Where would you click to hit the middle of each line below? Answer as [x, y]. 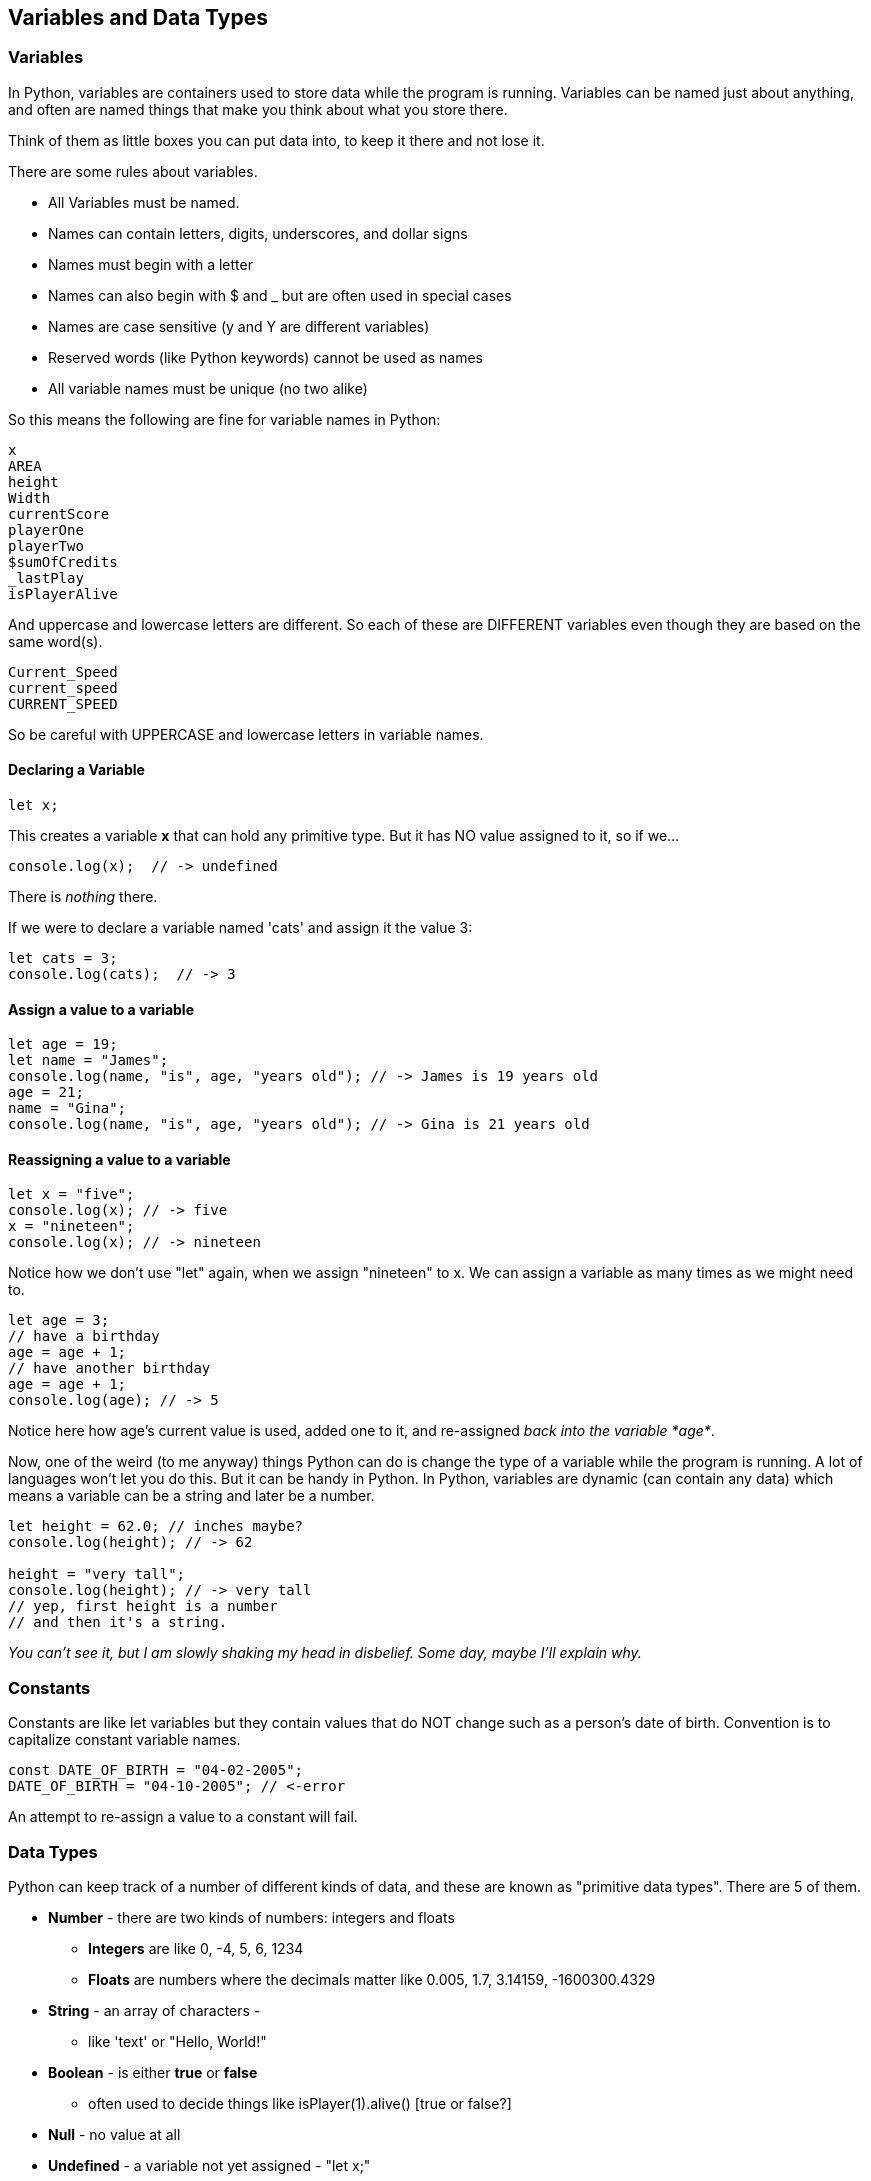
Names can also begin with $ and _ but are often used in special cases [280, 295]
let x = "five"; [71, 1194]
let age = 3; [59, 1320]
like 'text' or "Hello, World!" [177, 2041]
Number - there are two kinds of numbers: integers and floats [251, 1917]
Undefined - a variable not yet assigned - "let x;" [209, 2165]
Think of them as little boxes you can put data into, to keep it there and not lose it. [276, 140]
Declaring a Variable [76, 770]
